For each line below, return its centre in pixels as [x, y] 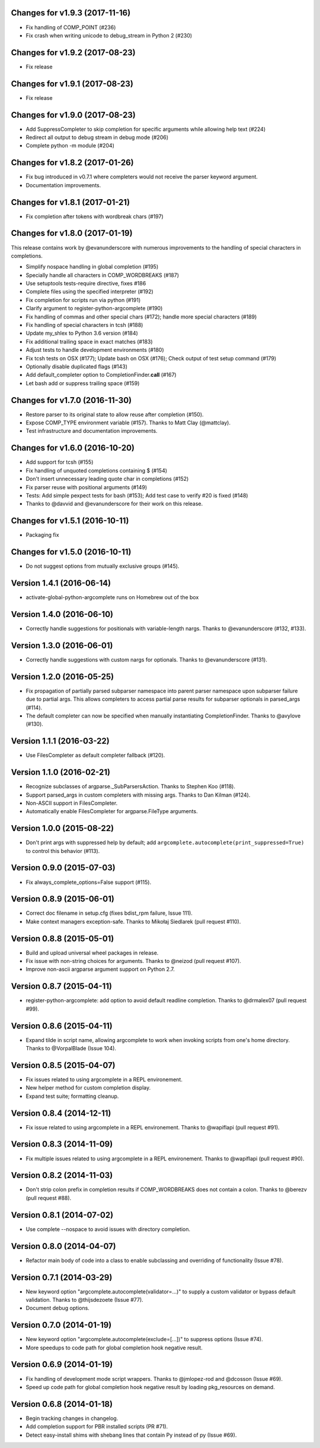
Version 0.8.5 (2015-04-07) [63, 1065]
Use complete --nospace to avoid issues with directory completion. [108, 1229]
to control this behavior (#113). [63, 851]
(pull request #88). [49, 1198]
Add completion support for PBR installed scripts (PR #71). [97, 1427]
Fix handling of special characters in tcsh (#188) [84, 325]
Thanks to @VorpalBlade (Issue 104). [71, 1049]
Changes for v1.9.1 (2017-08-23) [72, 84]
